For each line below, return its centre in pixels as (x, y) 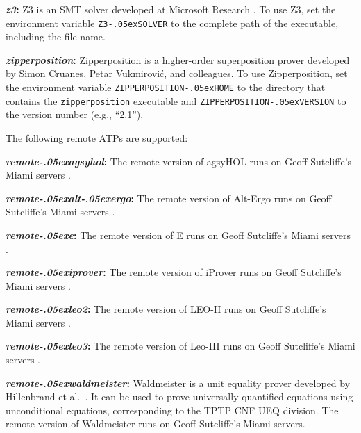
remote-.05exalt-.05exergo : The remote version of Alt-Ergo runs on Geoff (169, 198)
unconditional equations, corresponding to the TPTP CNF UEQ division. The (172, 410)
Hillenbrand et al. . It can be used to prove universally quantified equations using (179, 397)
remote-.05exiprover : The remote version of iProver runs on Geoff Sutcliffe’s (174, 272)
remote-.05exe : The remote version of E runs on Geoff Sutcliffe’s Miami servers (178, 235)
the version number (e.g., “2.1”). (75, 114)
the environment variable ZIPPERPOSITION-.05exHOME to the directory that (166, 87)
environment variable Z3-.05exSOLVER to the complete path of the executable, (172, 23)
